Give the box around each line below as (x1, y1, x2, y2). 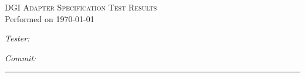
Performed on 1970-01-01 (5, 12, 94, 24)
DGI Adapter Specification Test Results (5, 1, 157, 13)
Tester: (5, 32, 30, 44)
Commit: (5, 51, 36, 64)
